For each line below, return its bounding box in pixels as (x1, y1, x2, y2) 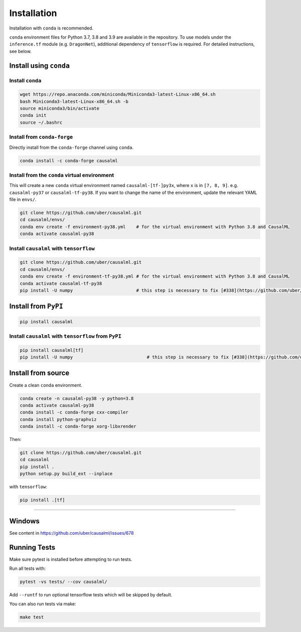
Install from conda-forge (9, 133, 73, 140)
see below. (9, 48, 32, 54)
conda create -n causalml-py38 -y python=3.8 (20, 395, 134, 401)
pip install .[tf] (20, 497, 65, 503)
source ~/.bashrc (20, 119, 63, 125)
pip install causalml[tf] (20, 347, 84, 353)
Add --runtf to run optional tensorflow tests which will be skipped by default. (9, 591, 173, 597)
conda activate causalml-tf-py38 (20, 281, 102, 286)
